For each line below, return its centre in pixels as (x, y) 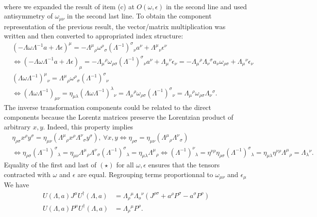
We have (17, 185)
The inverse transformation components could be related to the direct (108, 107)
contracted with (27, 174)
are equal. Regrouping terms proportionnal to (145, 174)
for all (125, 165)
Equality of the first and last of (50, 165)
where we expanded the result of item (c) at (69, 6)
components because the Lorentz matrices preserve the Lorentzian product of (119, 117)
